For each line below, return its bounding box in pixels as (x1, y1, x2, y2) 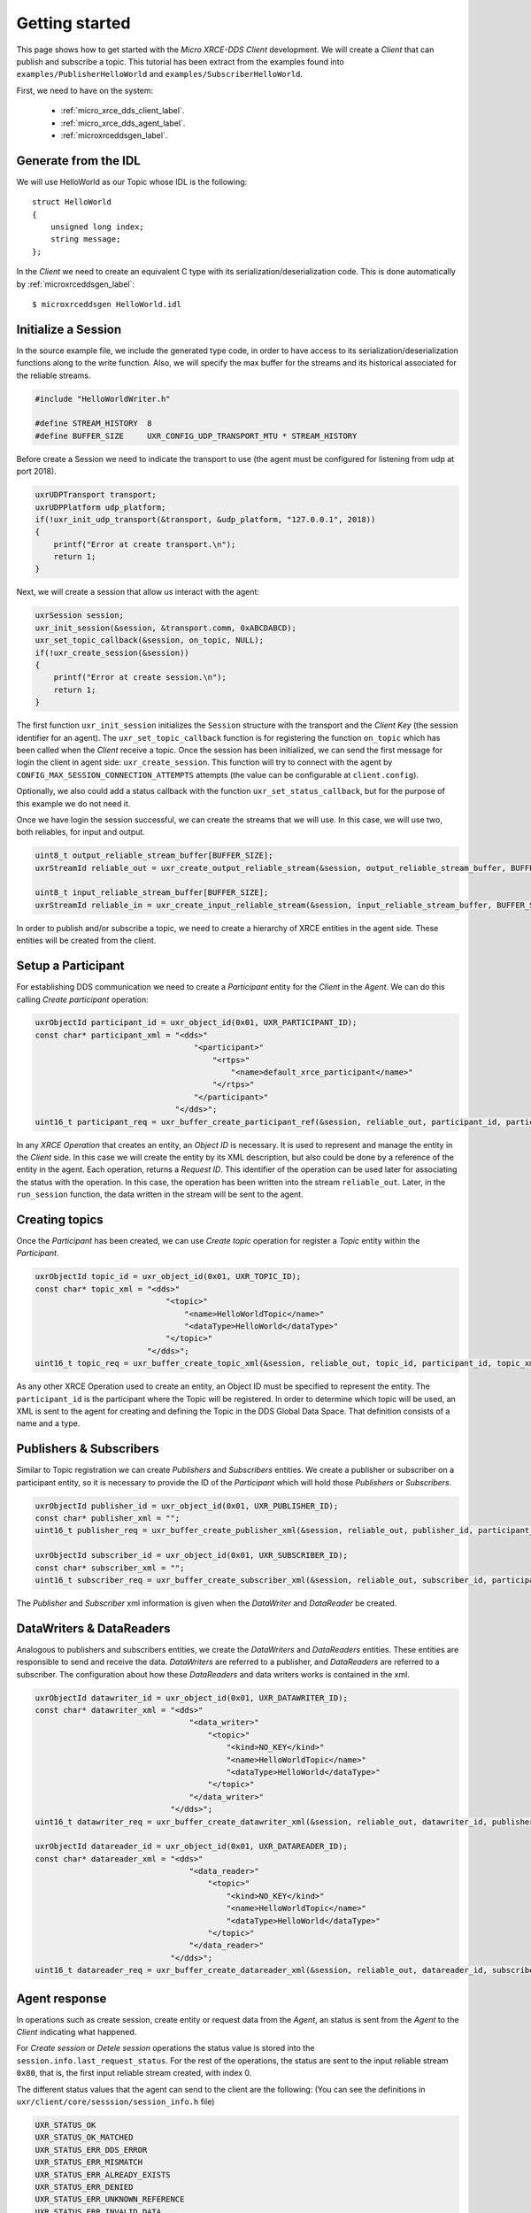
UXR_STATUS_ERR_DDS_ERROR (35, 2145, 148, 2155)
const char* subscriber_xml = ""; (35, 1562, 185, 1573)
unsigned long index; (50, 221, 145, 232)
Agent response (16, 1991, 107, 2006)
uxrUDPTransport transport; (35, 490, 157, 500)
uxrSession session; (35, 611, 124, 621)
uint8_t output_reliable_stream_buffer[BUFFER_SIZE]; (35, 851, 273, 860)
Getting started (16, 13, 131, 33)
